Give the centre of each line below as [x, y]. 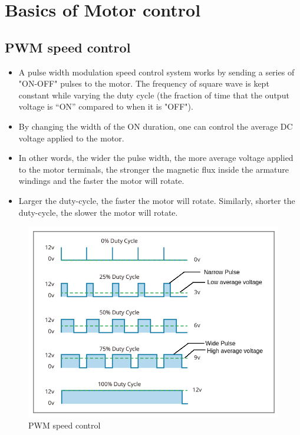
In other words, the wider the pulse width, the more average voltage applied [156, 158]
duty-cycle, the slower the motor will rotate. [98, 212]
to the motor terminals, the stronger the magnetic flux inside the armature [154, 169]
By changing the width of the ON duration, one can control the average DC [156, 126]
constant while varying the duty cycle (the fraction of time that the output [154, 95]
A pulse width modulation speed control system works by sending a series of [156, 72]
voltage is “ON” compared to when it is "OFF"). [106, 106]
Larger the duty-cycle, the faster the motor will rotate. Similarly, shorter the [157, 200]
